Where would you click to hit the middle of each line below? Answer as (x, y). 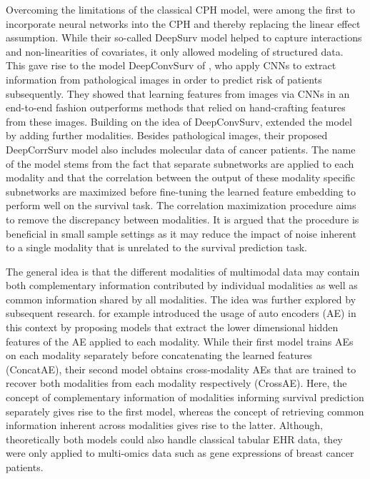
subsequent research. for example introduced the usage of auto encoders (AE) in (181, 313)
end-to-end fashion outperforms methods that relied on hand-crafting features (176, 107)
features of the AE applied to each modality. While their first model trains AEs (180, 341)
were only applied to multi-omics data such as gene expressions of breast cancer (180, 453)
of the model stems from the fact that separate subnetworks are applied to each (180, 163)
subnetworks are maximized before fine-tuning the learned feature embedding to (181, 191)
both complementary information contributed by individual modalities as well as (182, 285)
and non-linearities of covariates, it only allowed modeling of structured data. (175, 51)
